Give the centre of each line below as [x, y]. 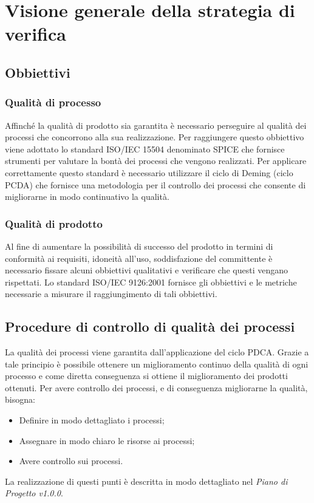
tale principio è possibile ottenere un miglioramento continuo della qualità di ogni [157, 364]
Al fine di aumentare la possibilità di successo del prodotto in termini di [139, 246]
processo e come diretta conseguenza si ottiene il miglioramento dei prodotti [146, 376]
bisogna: [20, 399]
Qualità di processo [53, 102]
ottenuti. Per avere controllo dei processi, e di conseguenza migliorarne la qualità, [156, 387]
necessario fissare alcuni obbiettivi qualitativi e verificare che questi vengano [147, 270]
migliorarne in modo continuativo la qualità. [87, 197]
